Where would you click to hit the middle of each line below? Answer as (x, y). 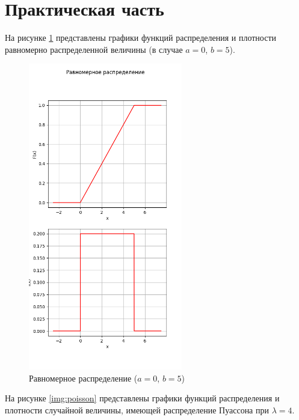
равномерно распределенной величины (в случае (94, 49)
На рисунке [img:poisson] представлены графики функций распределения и (142, 398)
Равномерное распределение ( (83, 378)
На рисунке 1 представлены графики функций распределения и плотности (140, 38)
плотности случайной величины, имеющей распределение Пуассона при (137, 409)
